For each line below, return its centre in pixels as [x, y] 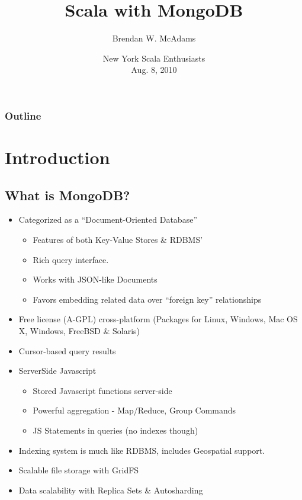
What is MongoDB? [68, 195]
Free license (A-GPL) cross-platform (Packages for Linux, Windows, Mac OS [158, 319]
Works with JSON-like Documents [95, 279]
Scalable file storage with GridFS [79, 470]
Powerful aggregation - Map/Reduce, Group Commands [134, 410]
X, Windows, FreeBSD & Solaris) [79, 330]
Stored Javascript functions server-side [102, 390]
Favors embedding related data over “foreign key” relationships [147, 299]
